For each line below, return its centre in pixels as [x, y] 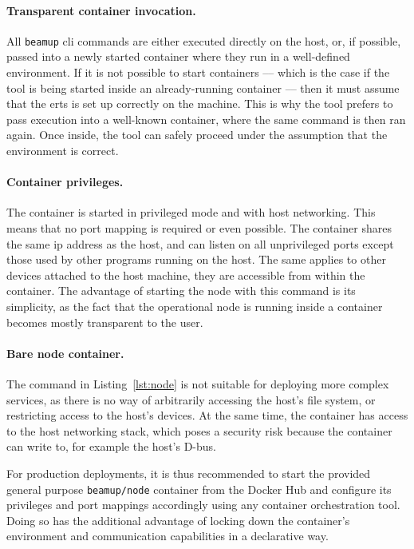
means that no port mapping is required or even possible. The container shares [199, 228]
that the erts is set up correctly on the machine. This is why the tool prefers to [200, 103]
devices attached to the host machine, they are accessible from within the [186, 274]
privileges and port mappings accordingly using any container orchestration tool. [203, 505]
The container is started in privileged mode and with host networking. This [191, 212]
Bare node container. [65, 353]
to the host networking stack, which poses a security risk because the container [199, 430]
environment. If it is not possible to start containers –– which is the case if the [198, 72]
